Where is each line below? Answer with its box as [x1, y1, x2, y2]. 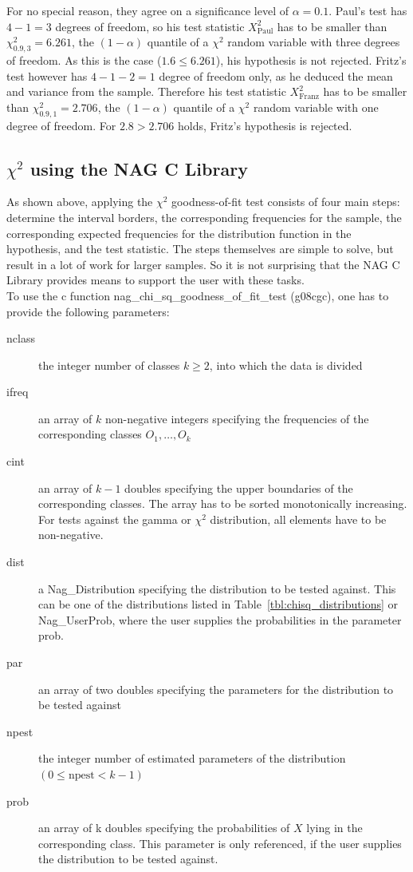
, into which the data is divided [209, 356, 363, 373]
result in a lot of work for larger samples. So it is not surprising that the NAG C [6, 256, 400, 272]
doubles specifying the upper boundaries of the [124, 479, 353, 496]
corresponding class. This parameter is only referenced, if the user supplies [38, 834, 402, 851]
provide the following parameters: [6, 303, 170, 319]
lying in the [306, 819, 363, 836]
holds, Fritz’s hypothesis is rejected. [178, 117, 352, 133]
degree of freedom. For [6, 117, 116, 133]
